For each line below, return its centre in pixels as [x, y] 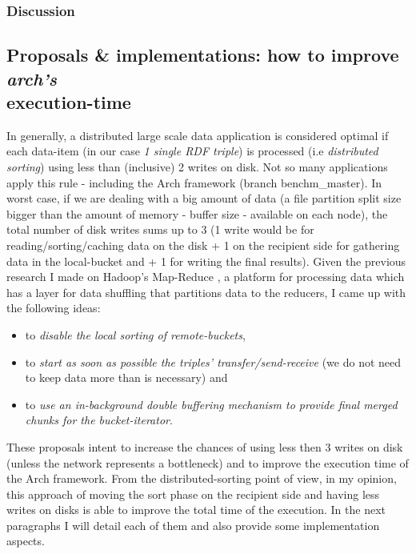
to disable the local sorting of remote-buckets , [135, 334]
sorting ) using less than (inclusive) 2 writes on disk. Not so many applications [197, 167]
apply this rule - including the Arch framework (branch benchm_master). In [194, 182]
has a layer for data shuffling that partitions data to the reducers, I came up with [206, 292]
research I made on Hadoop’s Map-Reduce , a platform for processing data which [206, 277]
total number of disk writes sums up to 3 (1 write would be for [160, 229]
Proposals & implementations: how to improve [203, 55]
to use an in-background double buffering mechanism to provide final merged [211, 404]
